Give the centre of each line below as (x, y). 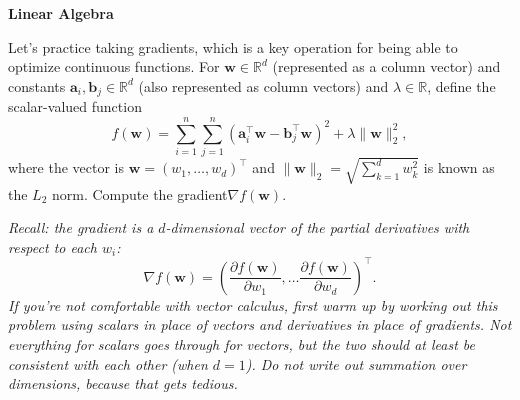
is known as (459, 167)
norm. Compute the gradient (140, 193)
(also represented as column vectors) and (263, 85)
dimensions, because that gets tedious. (123, 383)
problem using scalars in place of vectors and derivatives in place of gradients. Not (260, 324)
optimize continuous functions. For (114, 66)
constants (37, 85)
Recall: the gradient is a (81, 227)
